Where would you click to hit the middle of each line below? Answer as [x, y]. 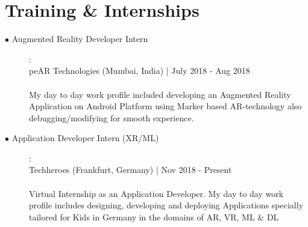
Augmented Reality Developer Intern [80, 39]
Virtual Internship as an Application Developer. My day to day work [156, 193]
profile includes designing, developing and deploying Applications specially [166, 205]
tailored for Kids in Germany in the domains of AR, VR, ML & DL [154, 216]
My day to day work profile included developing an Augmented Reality [160, 94]
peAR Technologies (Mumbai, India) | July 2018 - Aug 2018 [140, 71]
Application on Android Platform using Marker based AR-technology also [165, 106]
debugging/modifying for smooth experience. [112, 117]
